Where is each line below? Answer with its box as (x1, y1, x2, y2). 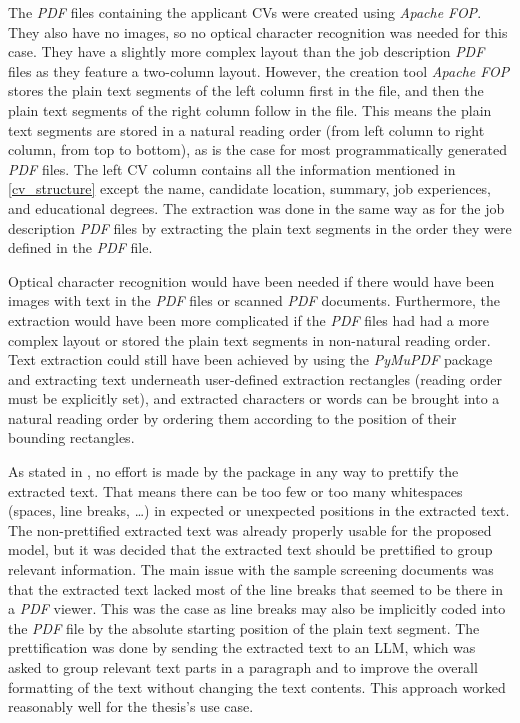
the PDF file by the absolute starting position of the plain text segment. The (8, 617, 480, 638)
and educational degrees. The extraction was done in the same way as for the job (8, 197, 505, 218)
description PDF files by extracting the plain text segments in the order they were (8, 217, 512, 238)
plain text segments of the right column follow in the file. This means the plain (8, 99, 492, 120)
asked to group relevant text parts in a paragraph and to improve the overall (8, 657, 478, 677)
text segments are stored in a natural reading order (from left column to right (8, 119, 485, 140)
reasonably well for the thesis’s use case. (8, 696, 254, 717)
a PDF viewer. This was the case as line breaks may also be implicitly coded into (8, 598, 506, 619)
